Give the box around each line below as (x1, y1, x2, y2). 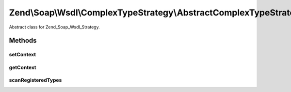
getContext (9, 64, 36, 71)
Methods (9, 37, 37, 45)
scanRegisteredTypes (9, 77, 62, 84)
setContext (9, 51, 36, 58)
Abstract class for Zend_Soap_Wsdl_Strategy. (9, 24, 100, 30)
